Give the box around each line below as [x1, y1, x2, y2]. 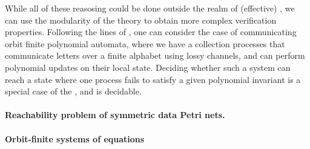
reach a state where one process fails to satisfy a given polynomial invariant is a [5, 73, 301, 85]
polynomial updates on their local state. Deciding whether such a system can [5, 61, 291, 73]
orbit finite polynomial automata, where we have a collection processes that [5, 37, 285, 50]
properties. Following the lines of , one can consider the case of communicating [5, 25, 297, 38]
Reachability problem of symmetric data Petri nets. [5, 108, 225, 121]
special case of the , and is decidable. [5, 85, 142, 98]
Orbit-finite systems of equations [5, 132, 145, 145]
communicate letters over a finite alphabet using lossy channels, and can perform [5, 49, 305, 62]
